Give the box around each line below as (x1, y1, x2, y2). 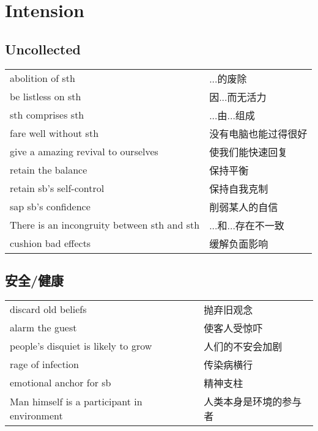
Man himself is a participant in (10, 394, 142, 408)
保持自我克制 (209, 181, 268, 196)
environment (10, 408, 63, 422)
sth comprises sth (10, 108, 84, 122)
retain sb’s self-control (10, 181, 105, 196)
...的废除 (209, 71, 247, 86)
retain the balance (10, 163, 87, 177)
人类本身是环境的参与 (204, 394, 302, 408)
